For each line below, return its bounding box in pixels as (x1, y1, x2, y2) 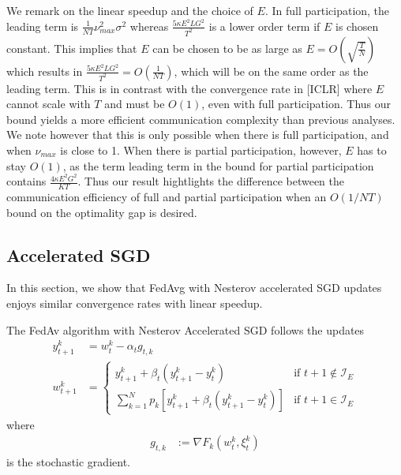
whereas (129, 17, 169, 34)
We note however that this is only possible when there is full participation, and (6, 126, 389, 143)
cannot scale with (6, 95, 91, 112)
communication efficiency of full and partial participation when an (6, 189, 327, 205)
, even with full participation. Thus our (201, 95, 392, 112)
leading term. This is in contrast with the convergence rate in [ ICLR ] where (6, 80, 373, 96)
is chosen (335, 17, 379, 34)
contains (6, 173, 47, 189)
